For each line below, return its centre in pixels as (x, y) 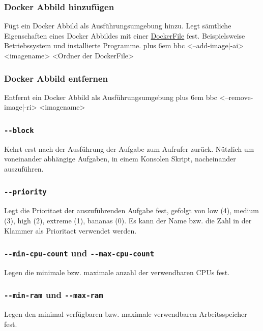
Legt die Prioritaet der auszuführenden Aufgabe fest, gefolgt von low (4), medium (131, 210)
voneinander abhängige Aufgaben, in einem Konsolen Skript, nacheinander (120, 159)
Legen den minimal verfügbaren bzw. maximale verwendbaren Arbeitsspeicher (126, 314)
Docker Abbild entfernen (56, 78)
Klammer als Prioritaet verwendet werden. (70, 230)
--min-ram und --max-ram (54, 295)
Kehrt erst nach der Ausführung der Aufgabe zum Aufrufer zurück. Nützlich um (129, 148)
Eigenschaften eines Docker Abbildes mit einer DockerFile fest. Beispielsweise (125, 35)
